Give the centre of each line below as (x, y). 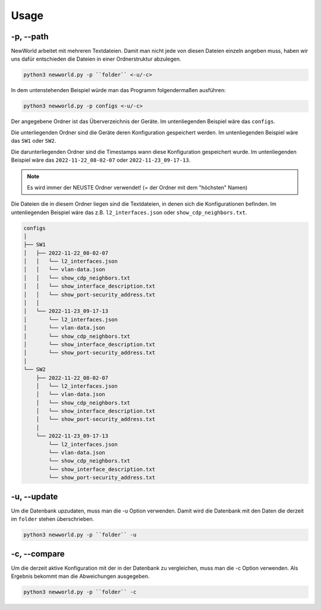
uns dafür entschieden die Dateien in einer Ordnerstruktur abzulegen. (96, 59)
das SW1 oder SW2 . (34, 141)
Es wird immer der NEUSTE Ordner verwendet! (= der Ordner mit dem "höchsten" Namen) (137, 187)
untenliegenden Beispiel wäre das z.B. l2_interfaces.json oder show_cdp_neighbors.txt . (129, 212)
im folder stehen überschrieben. (53, 519)
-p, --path (30, 37)
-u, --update (34, 496)
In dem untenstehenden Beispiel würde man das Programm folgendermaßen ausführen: (118, 90)
